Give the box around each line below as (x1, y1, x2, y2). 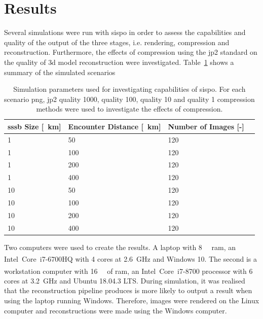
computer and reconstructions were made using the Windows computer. (4, 305, 227, 315)
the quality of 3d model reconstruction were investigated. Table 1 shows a (4, 56, 234, 67)
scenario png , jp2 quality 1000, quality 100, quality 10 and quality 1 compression (4, 93, 255, 104)
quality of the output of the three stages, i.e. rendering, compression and (4, 37, 230, 47)
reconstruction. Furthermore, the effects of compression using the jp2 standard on (4, 47, 257, 57)
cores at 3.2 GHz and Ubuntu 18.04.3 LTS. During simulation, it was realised (4, 275, 245, 286)
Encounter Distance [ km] (68, 121, 161, 131)
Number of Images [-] (168, 121, 244, 131)
